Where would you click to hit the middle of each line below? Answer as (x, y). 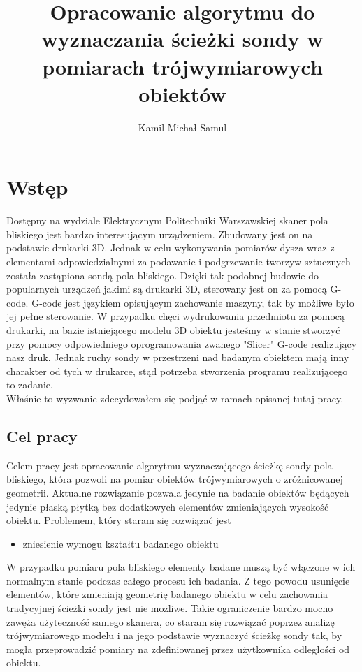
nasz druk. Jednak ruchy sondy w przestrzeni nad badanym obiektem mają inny (178, 357)
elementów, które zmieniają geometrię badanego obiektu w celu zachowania (167, 594)
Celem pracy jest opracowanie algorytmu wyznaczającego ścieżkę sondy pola (169, 465)
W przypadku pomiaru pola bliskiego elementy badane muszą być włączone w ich (181, 567)
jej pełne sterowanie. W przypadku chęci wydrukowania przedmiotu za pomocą (176, 316)
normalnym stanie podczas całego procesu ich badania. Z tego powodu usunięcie (178, 580)
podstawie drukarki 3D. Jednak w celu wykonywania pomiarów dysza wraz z (171, 248)
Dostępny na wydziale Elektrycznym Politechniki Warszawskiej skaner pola (167, 220)
